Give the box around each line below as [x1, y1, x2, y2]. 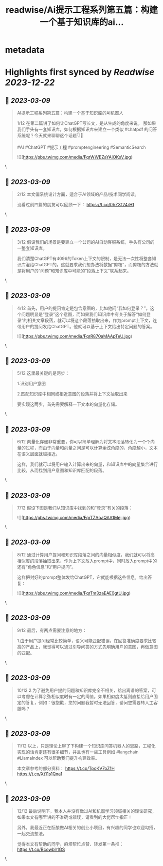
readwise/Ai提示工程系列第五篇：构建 [5, 4, 158, 16]
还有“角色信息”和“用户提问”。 [17, 564, 76, 570]
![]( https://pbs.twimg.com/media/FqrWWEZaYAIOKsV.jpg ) [17, 154, 133, 160]
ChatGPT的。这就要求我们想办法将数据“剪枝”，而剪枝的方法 [34, 261, 154, 267]
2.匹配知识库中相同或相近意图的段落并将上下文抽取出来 [17, 391, 128, 397]
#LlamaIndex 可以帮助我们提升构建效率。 [17, 755, 100, 761]
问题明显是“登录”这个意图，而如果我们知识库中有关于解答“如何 [21, 311, 147, 317]
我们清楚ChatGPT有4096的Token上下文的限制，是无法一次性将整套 [17, 256, 152, 261]
